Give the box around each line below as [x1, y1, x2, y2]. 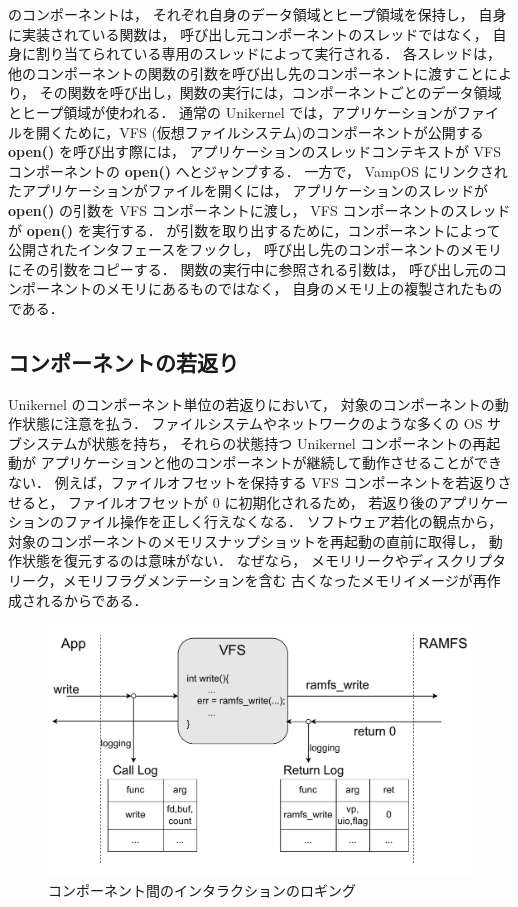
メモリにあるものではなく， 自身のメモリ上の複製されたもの [105, 278, 503, 299]
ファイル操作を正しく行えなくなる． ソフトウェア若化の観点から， [63, 511, 503, 532]
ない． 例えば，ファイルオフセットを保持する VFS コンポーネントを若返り [8, 472, 498, 493]
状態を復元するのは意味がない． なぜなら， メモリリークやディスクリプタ [21, 550, 506, 571]
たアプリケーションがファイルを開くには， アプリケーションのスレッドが [8, 180, 489, 201]
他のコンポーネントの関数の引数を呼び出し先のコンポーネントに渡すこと [8, 62, 484, 83]
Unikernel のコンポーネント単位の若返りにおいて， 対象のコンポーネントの [8, 393, 495, 414]
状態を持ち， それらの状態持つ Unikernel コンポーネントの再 [91, 432, 487, 453]
